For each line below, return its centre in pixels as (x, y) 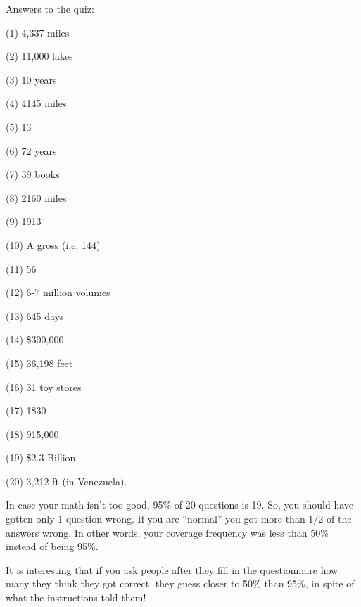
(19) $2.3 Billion (41, 458)
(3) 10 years (31, 79)
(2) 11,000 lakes (39, 56)
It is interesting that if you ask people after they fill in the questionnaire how (172, 569)
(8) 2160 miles (36, 197)
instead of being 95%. (52, 546)
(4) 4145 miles (36, 103)
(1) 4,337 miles (38, 32)
